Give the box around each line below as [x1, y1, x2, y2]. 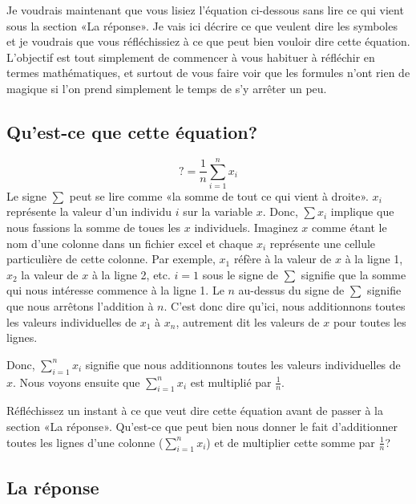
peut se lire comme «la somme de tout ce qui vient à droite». [69, 187, 369, 204]
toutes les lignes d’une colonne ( [6, 433, 164, 450]
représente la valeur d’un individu [6, 203, 172, 220]
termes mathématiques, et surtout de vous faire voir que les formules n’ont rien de [6, 64, 410, 81]
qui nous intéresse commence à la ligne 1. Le [6, 282, 224, 299]
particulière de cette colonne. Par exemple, [6, 250, 216, 267]
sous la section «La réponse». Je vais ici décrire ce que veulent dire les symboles [6, 17, 398, 34]
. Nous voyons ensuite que [13, 373, 140, 390]
